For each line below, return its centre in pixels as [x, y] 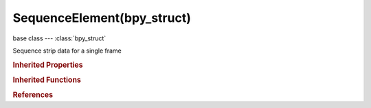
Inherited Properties [48, 65]
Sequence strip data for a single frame [67, 51]
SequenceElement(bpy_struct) [102, 18]
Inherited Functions [47, 80]
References [33, 95]
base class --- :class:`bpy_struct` [59, 38]
